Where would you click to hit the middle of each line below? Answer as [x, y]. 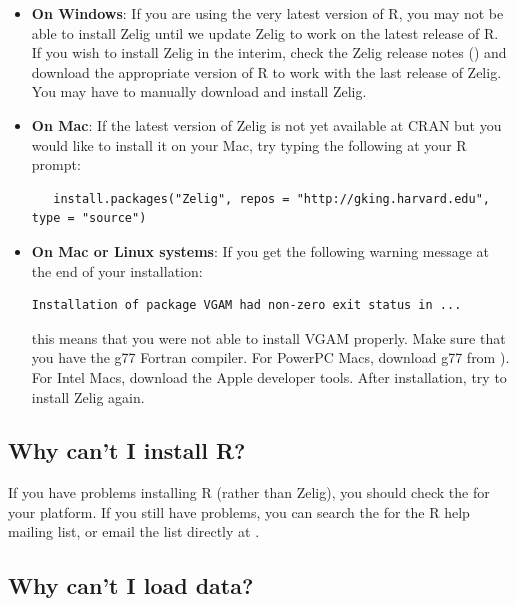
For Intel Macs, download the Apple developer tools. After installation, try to [269, 376]
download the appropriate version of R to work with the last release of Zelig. [266, 71]
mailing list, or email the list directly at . [134, 531]
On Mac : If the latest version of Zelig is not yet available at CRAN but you [266, 124]
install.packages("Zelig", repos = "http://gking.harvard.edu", [271, 198]
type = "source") [89, 218]
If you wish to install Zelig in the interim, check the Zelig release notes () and [269, 52]
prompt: [56, 164]
